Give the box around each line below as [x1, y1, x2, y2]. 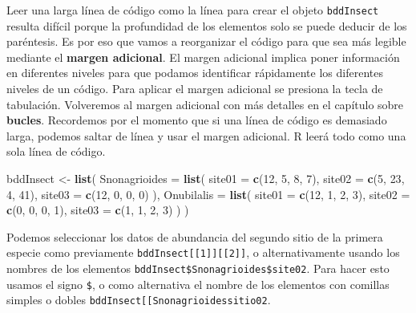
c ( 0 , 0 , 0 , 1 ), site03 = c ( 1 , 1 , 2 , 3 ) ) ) [6, 201, 189, 218]
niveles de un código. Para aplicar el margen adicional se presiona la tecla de [6, 80, 383, 97]
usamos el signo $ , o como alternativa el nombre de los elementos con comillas [6, 275, 390, 292]
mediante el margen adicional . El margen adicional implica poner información [6, 48, 400, 65]
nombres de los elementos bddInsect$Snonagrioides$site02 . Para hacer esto [6, 260, 390, 277]
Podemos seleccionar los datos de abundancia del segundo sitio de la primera [6, 228, 383, 245]
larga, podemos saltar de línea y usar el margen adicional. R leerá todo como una [6, 127, 406, 144]
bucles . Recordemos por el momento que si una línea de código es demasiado [6, 112, 387, 128]
